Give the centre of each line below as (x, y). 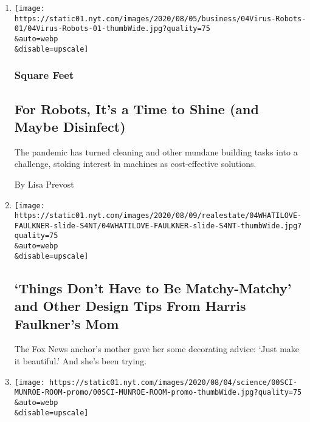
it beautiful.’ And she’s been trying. (81, 361)
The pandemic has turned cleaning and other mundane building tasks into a (156, 151)
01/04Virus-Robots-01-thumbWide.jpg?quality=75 (112, 29)
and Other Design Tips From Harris (130, 306)
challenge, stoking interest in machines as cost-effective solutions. (135, 164)
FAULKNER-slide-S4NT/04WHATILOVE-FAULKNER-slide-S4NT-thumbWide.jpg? (158, 226)
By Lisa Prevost (44, 184)
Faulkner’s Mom (67, 323)
